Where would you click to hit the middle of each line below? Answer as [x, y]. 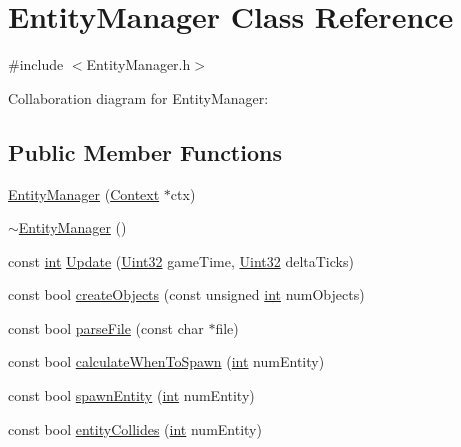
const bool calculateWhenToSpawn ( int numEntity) [166, 361]
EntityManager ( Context [84, 193]
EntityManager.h [138, 64]
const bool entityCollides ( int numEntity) [135, 428]
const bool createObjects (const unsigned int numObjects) [186, 294]
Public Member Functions [145, 151]
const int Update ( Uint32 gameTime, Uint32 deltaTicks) [181, 260]
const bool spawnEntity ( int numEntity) [131, 395]
